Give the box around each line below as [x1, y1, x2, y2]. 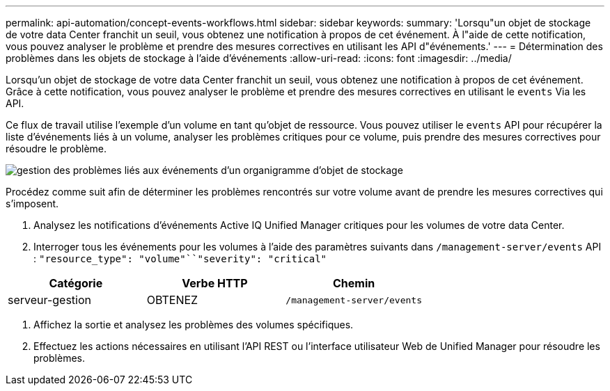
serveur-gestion [8, 293, 92, 307]
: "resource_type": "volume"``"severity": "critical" [33, 253, 327, 264]
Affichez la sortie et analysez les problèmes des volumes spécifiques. [33, 319, 354, 330]
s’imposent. [6, 198, 59, 209]
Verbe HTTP [182, 276, 248, 290]
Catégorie [49, 276, 103, 290]
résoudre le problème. [6, 143, 107, 154]
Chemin [333, 276, 375, 290]
